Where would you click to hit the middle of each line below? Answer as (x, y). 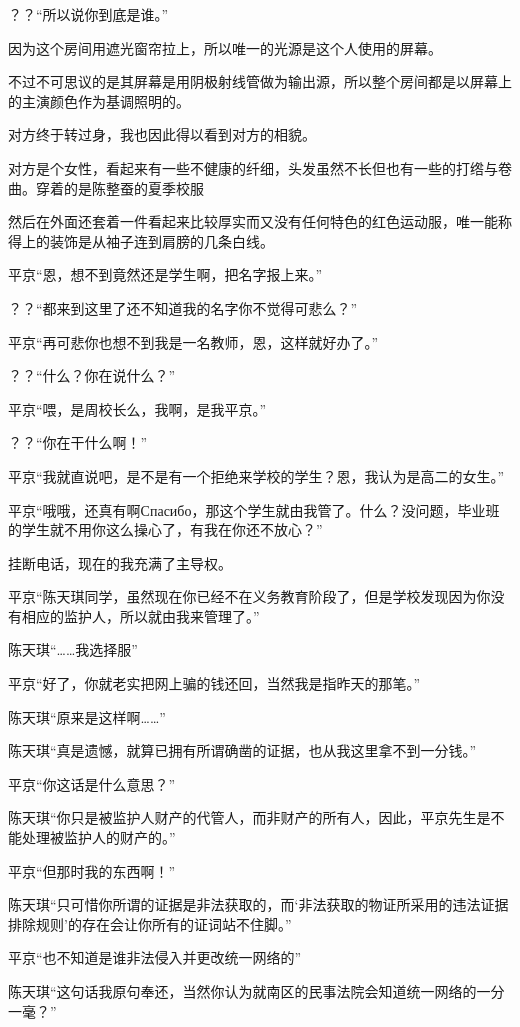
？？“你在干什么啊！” (78, 442)
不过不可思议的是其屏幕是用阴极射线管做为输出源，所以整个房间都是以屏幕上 (260, 81)
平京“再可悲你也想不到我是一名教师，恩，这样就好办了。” (193, 341)
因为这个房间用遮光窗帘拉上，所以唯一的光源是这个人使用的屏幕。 (225, 47)
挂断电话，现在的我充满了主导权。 (120, 562)
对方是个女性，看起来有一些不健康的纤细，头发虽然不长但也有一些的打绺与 (253, 167)
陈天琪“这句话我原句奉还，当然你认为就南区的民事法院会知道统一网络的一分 (256, 991)
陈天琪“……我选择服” (73, 649)
